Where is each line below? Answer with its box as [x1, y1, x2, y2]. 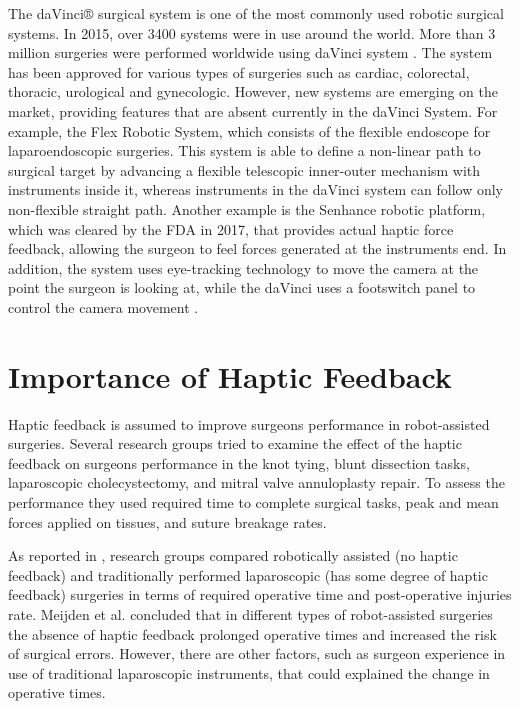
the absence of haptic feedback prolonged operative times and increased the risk [8, 623, 497, 644]
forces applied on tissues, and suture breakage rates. [8, 511, 327, 532]
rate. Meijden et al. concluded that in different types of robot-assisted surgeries [8, 603, 493, 624]
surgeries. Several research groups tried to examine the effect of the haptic [8, 433, 462, 454]
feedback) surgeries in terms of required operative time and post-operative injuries [8, 584, 512, 605]
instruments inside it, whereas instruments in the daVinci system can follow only [8, 179, 503, 200]
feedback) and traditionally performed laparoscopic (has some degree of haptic [8, 564, 488, 585]
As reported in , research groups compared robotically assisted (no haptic [8, 545, 458, 566]
